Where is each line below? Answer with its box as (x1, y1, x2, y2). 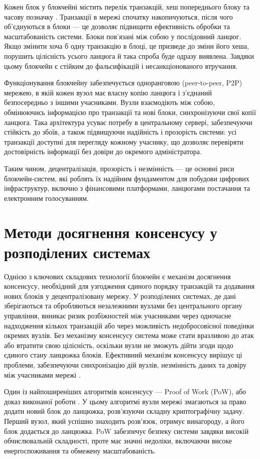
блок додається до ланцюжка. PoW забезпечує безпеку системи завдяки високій (4, 425, 249, 436)
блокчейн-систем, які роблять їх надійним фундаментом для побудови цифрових (4, 173, 249, 183)
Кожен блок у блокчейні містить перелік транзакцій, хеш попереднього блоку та (4, 2, 249, 12)
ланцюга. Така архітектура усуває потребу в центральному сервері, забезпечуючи (4, 117, 252, 127)
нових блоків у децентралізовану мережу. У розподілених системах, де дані (4, 290, 236, 301)
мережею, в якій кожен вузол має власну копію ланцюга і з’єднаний (4, 87, 212, 97)
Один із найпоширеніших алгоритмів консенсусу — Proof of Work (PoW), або (4, 386, 246, 397)
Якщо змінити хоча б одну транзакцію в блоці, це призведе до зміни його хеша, (4, 41, 249, 51)
